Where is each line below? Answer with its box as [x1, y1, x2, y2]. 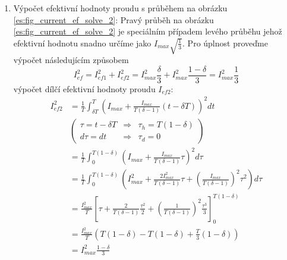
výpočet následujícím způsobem [13, 54, 129, 66]
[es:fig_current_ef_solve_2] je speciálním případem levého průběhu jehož [13, 25, 282, 37]
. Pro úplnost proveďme [182, 36, 268, 49]
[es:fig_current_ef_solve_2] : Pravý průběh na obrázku [13, 13, 214, 26]
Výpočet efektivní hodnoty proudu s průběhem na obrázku [13, 2, 228, 14]
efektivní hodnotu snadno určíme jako [13, 36, 152, 49]
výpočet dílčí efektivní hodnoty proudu [13, 82, 156, 95]
